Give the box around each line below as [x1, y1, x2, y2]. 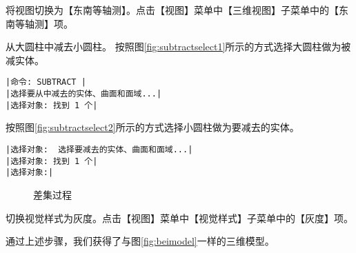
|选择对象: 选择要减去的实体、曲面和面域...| [6, 144, 193, 154]
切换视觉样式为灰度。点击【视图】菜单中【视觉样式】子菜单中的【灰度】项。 [6, 210, 353, 225]
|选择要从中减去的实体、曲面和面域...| [6, 89, 162, 99]
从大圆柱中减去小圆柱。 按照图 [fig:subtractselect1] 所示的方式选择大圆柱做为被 [6, 39, 351, 54]
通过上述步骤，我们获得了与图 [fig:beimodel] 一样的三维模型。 [6, 234, 275, 248]
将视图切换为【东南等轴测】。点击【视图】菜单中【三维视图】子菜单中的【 [6, 3, 339, 17]
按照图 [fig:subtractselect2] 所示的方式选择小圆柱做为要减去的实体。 [6, 120, 299, 134]
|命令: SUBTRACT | [6, 77, 86, 88]
